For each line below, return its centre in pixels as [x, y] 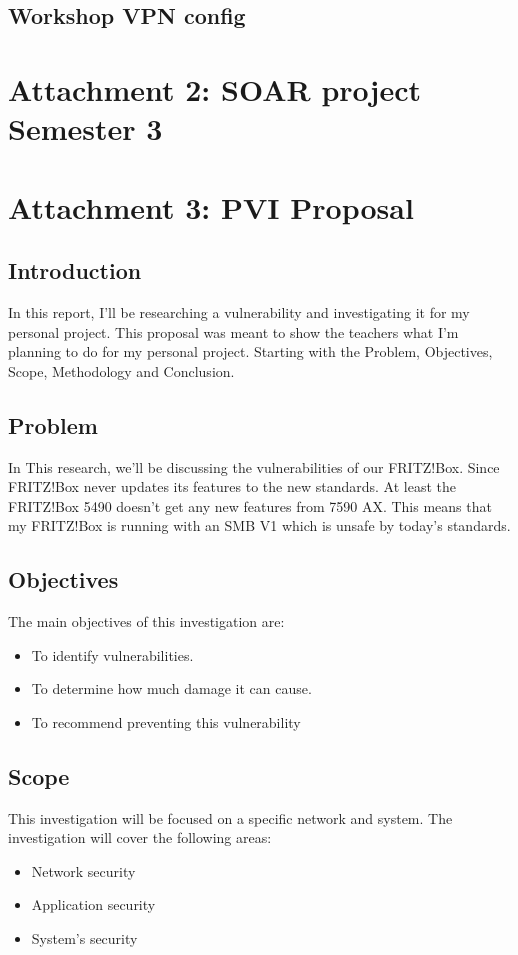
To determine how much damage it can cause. [171, 688]
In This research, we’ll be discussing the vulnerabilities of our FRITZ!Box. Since [254, 466]
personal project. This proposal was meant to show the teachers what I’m [233, 331]
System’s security [84, 938]
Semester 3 [85, 128]
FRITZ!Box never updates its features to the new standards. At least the [232, 486]
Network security [83, 870]
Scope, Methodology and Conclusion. [121, 370]
